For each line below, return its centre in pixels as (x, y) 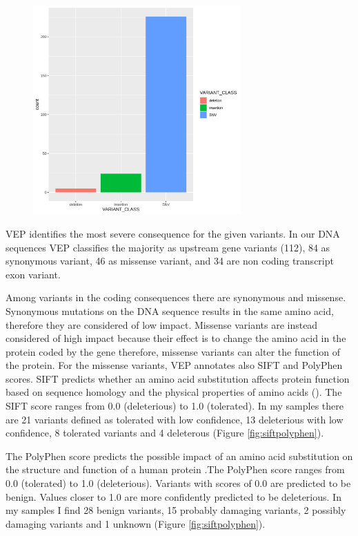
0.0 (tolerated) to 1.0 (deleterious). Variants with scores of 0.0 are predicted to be (178, 483)
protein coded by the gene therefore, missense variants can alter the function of (173, 351)
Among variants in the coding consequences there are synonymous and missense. (176, 297)
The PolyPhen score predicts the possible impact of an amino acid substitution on (179, 456)
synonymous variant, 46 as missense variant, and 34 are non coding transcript (170, 261)
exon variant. (33, 274)
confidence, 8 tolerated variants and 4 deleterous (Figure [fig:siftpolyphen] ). (165, 433)
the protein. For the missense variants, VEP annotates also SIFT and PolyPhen (174, 365)
